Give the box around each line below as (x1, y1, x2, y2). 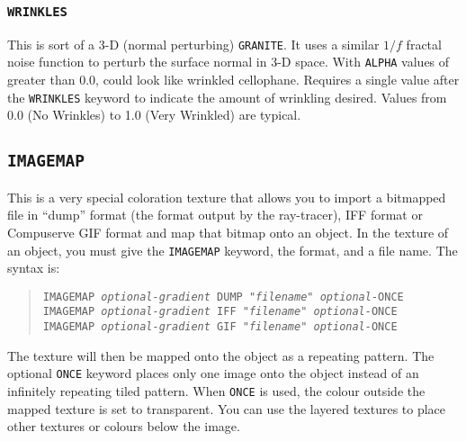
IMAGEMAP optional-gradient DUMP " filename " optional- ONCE (42, 290, 404, 303)
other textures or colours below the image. (7, 417, 240, 436)
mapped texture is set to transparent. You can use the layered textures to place (7, 399, 446, 418)
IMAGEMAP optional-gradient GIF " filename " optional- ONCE (42, 320, 398, 334)
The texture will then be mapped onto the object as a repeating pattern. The (7, 346, 435, 364)
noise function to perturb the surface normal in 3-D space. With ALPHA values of (7, 52, 450, 71)
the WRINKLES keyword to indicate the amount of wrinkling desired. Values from (7, 87, 447, 106)
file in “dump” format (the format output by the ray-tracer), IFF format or (7, 205, 423, 224)
